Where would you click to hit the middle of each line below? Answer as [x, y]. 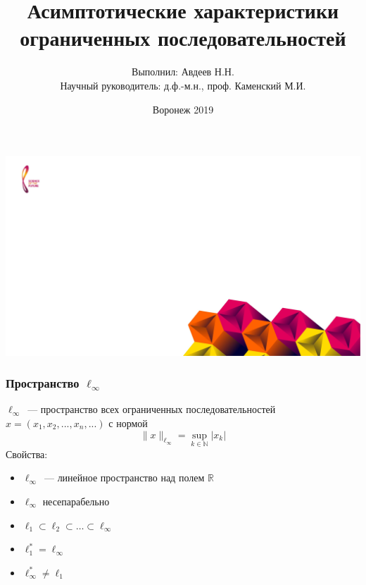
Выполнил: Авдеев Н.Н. [183, 72]
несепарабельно [76, 501]
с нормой [128, 423]
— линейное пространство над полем [124, 478]
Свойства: [27, 454]
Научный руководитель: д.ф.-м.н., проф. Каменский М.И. [183, 85]
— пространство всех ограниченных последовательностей [152, 409]
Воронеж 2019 [183, 109]
